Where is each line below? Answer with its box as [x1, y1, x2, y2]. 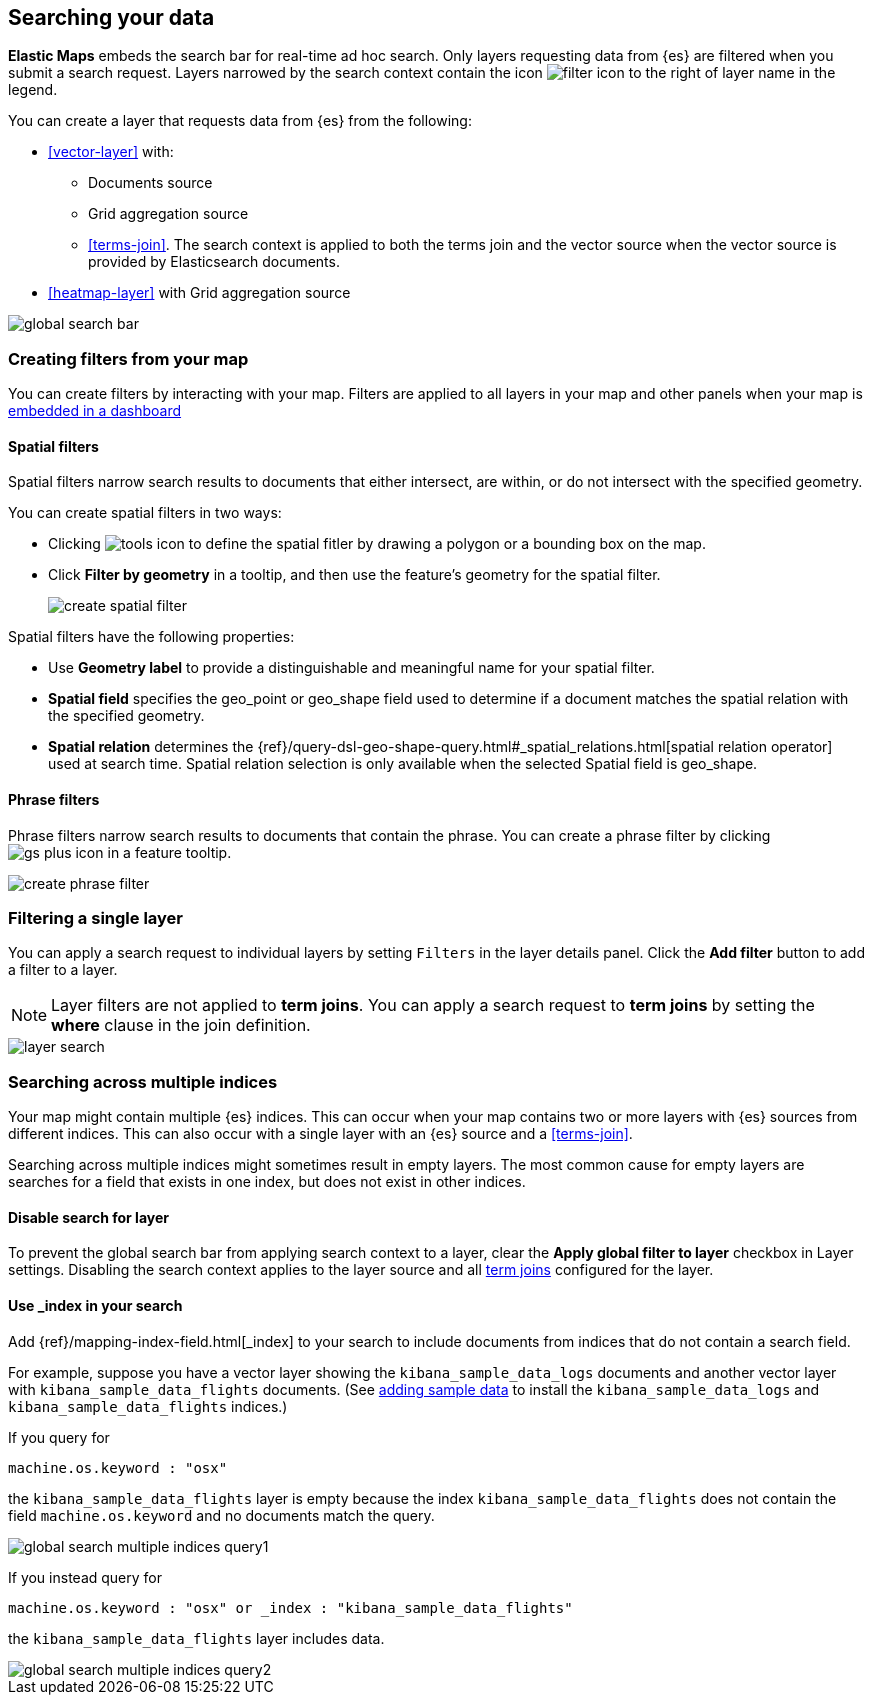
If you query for [8, 1428, 110, 1446]
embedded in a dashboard [8, 402, 182, 420]
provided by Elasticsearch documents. [88, 253, 340, 271]
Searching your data [8, 5, 215, 30]
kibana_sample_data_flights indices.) [8, 1397, 288, 1415]
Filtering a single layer [8, 907, 184, 928]
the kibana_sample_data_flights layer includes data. [8, 1629, 385, 1647]
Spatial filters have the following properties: [8, 628, 295, 646]
